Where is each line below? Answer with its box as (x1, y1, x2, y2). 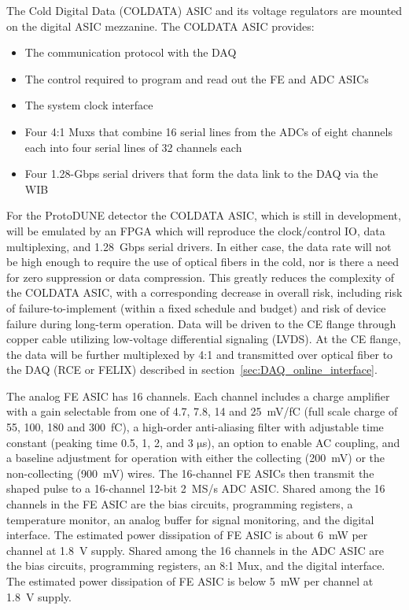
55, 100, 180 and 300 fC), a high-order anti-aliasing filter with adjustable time (6, 419, 384, 435)
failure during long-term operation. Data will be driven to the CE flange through (6, 315, 396, 331)
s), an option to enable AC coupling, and (202, 434, 400, 450)
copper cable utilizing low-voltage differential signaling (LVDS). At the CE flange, (6, 331, 401, 347)
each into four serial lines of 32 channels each (24, 139, 242, 155)
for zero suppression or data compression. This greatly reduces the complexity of (6, 268, 395, 285)
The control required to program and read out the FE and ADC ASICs (24, 70, 369, 87)
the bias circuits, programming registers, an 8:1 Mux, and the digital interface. (6, 557, 385, 574)
